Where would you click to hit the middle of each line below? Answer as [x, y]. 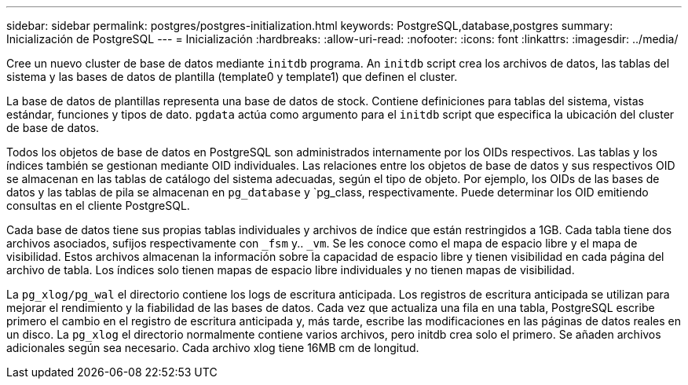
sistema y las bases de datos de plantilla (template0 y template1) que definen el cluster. [232, 77]
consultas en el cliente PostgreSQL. [98, 205]
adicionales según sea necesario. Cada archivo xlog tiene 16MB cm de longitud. [213, 348]
